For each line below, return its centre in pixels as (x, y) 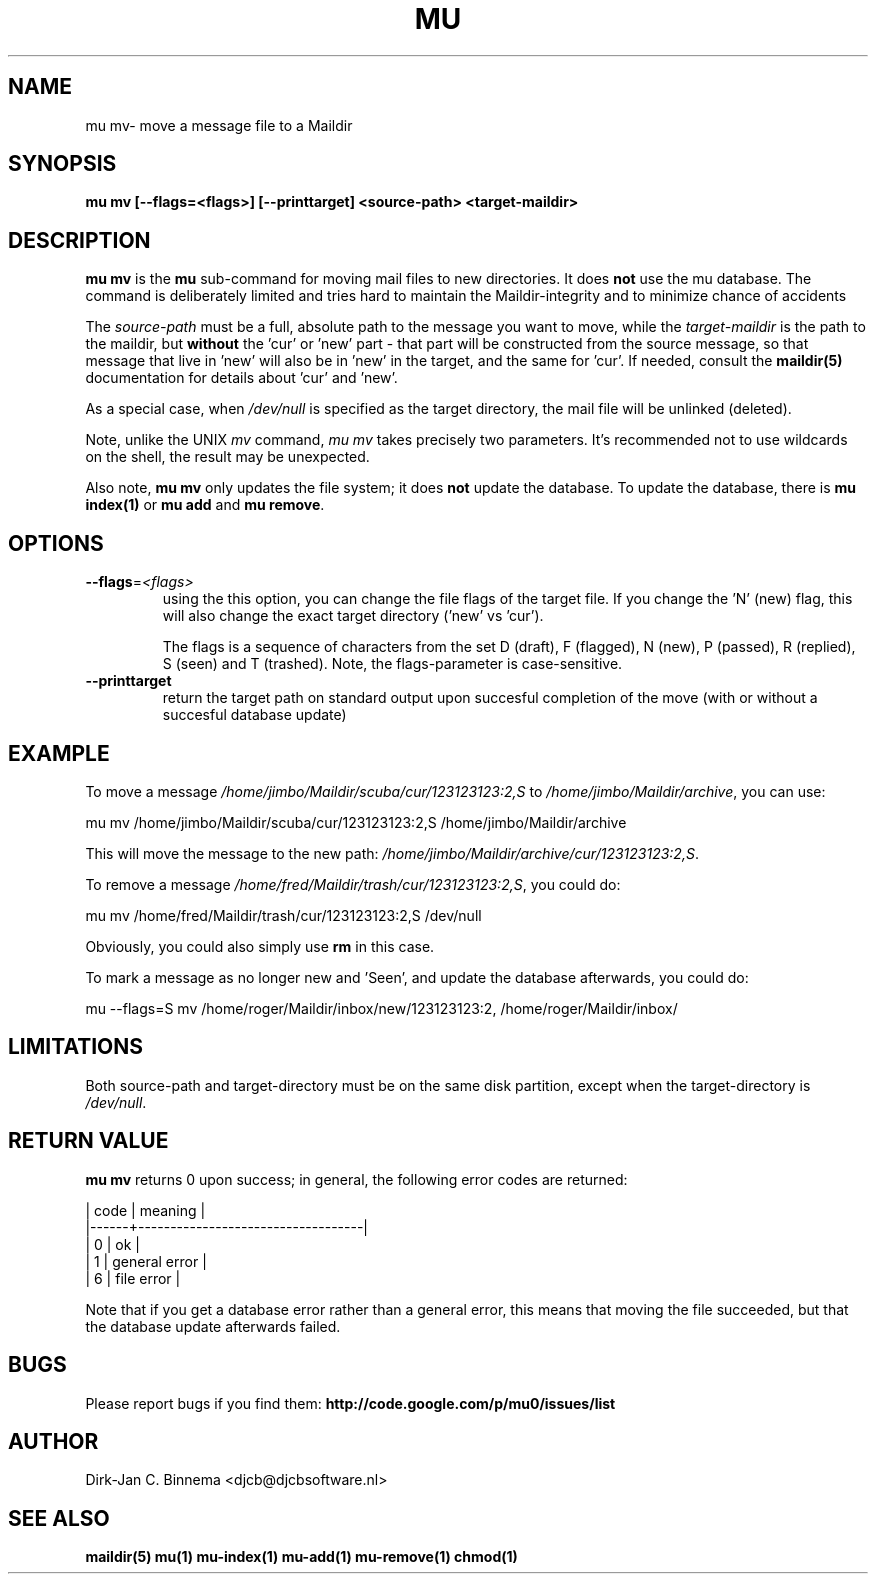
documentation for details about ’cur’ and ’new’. (241, 378)
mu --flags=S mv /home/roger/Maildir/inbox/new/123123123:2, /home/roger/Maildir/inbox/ (381, 1008)
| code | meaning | (145, 1210)
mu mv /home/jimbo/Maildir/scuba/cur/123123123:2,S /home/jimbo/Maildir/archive (356, 822)
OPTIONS (56, 543)
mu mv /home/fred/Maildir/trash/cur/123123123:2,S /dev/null (283, 915)
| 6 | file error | (133, 1278)
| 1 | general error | (146, 1261)
